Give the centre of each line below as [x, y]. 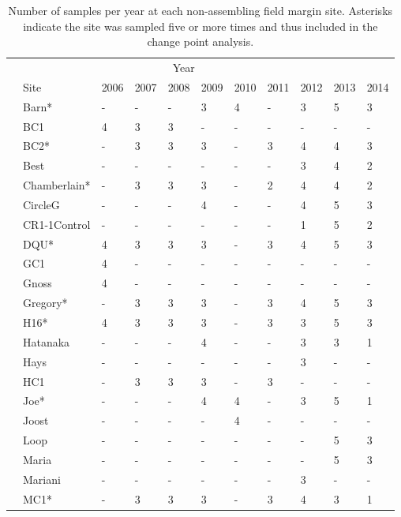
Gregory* [45, 303]
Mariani [42, 479]
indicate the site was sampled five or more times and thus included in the [200, 26]
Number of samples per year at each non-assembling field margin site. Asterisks [200, 10]
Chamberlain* [57, 185]
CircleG [41, 204]
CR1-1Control [57, 224]
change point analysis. [200, 41]
